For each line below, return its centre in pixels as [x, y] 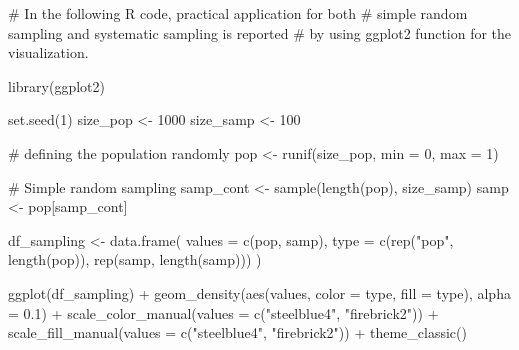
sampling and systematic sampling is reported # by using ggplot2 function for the [260, 32]
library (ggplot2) [56, 85]
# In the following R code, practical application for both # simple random [238, 13]
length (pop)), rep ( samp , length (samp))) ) [135, 259]
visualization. [48, 52]
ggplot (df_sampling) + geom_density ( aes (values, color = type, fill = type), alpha [259, 292]
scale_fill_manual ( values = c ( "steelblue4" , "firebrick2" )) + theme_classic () [237, 332]
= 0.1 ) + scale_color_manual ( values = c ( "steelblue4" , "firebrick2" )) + [223, 312]
